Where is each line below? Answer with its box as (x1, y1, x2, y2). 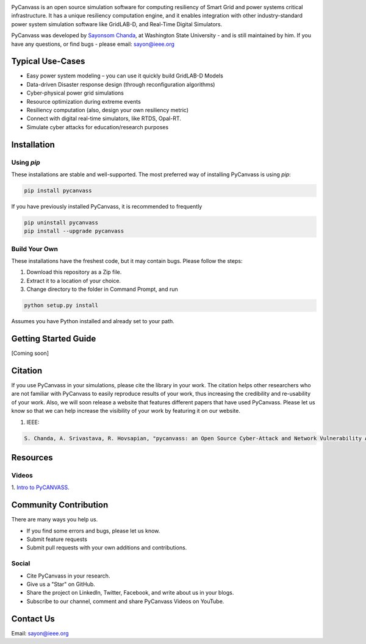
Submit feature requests (26, 535, 88, 543)
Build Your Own (11, 245, 58, 253)
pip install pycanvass (24, 187, 92, 194)
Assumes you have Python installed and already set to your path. (11, 318, 175, 325)
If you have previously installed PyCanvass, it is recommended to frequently (11, 202, 203, 210)
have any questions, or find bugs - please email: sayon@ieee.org (11, 40, 175, 48)
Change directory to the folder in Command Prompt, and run (26, 285, 178, 293)
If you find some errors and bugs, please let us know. (26, 527, 160, 534)
